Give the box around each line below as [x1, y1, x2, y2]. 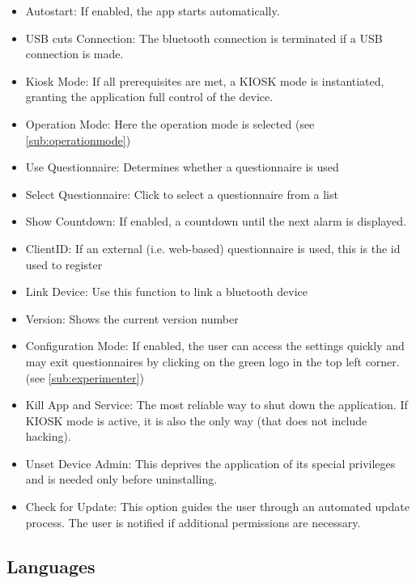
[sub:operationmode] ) [25, 131, 131, 148]
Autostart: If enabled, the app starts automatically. [25, 2, 280, 19]
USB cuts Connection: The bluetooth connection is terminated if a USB [25, 29, 383, 46]
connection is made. [25, 45, 124, 62]
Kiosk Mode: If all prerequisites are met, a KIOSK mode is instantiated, [25, 72, 384, 89]
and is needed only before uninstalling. [25, 471, 218, 488]
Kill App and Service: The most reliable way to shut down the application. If [25, 396, 408, 413]
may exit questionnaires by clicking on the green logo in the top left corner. [25, 353, 400, 370]
